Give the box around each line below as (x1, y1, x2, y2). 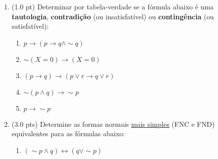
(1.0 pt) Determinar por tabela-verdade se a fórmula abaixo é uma (11, 1, 214, 11)
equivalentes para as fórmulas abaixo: (11, 128, 125, 139)
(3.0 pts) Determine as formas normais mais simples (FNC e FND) (11, 118, 215, 129)
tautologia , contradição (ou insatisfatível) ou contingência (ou (11, 11, 214, 21)
